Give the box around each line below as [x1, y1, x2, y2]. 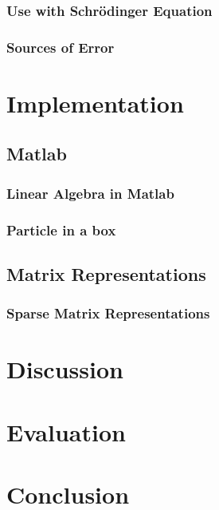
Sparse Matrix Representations [6, 303, 210, 323]
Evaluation [6, 415, 126, 448]
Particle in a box [6, 219, 116, 239]
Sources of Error [6, 37, 115, 57]
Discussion [6, 353, 123, 385]
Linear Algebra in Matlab [6, 183, 174, 203]
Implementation [6, 86, 184, 119]
